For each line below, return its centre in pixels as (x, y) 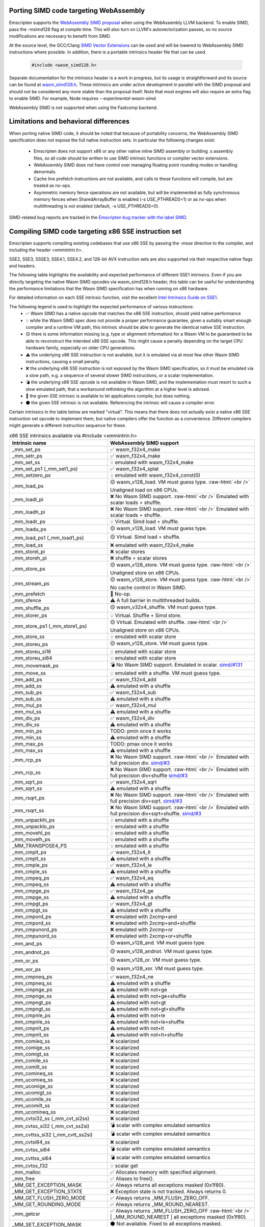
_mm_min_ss (27, 738)
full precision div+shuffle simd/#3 (149, 775)
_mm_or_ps (25, 960)
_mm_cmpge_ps (31, 891)
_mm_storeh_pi (29, 558)
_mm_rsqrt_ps (28, 798)
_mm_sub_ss (27, 699)
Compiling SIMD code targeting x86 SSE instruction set (95, 231)
